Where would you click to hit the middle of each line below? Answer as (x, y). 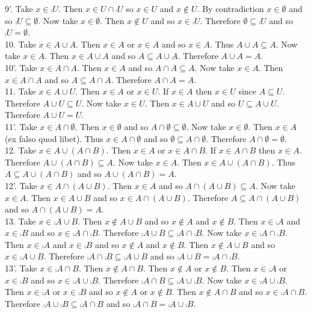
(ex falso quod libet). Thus (54, 138)
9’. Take (19, 8)
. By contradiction (230, 8)
